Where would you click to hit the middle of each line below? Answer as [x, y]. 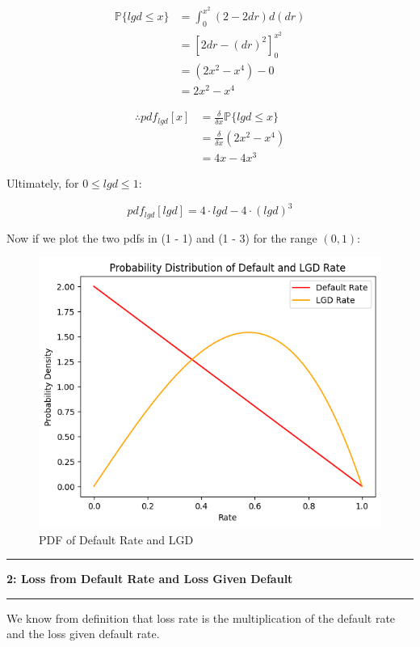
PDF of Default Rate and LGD [116, 539]
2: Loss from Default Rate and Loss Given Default [150, 579]
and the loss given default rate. [83, 634]
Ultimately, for [43, 183]
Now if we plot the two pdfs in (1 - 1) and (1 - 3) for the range [162, 237]
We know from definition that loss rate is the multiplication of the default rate [201, 617]
